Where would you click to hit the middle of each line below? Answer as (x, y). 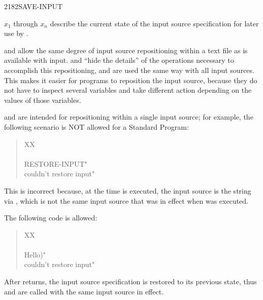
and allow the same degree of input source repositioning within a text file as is (126, 50)
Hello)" (35, 254)
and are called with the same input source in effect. (84, 291)
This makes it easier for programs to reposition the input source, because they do (131, 80)
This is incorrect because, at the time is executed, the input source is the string (128, 190)
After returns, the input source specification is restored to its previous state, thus (130, 282)
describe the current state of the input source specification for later (154, 23)
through (26, 23)
